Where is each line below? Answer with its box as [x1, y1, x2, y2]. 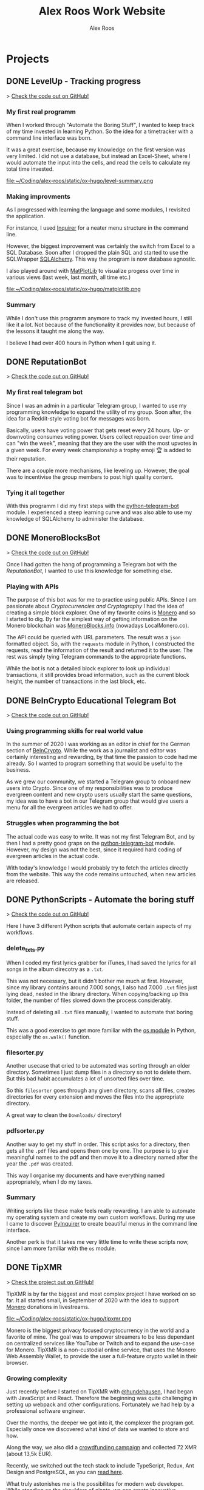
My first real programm [6, 108, 76, 116]
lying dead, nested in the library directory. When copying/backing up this [6, 990, 189, 997]
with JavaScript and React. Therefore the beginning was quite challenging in [6, 1394, 197, 1401]
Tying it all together [6, 488, 65, 496]
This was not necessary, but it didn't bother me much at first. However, [6, 977, 184, 984]
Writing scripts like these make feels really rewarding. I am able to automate [6, 1207, 195, 1214]
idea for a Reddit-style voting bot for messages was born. [6, 414, 151, 422]
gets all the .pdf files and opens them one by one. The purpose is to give [6, 1147, 189, 1154]
